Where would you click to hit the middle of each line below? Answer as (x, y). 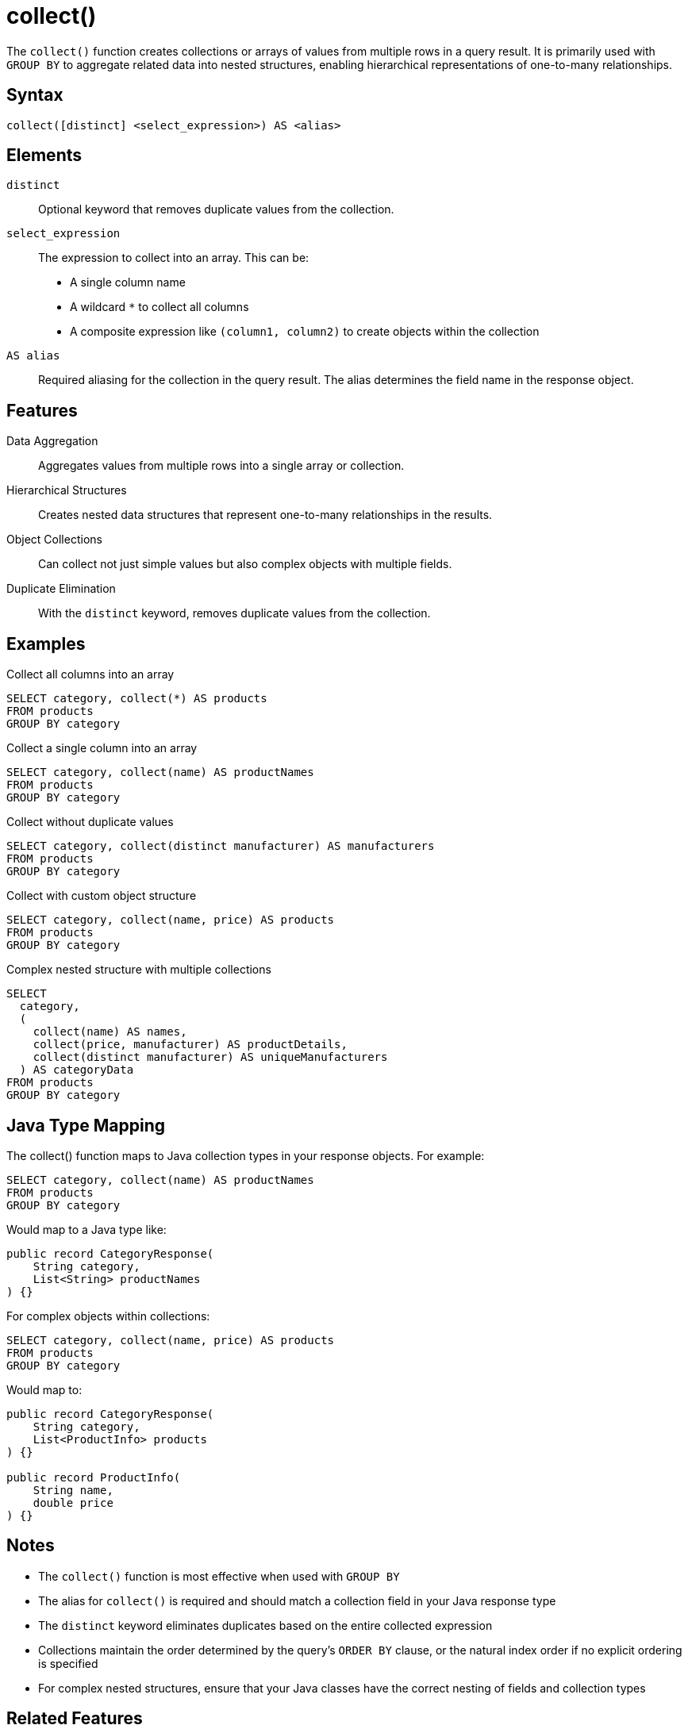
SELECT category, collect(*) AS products (137, 699)
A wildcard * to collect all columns (160, 307)
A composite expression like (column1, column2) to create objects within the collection (305, 332)
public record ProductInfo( (94, 1477)
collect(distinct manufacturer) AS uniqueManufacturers (210, 1057)
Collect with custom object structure (102, 896)
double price (73, 1502)
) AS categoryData (77, 1070)
